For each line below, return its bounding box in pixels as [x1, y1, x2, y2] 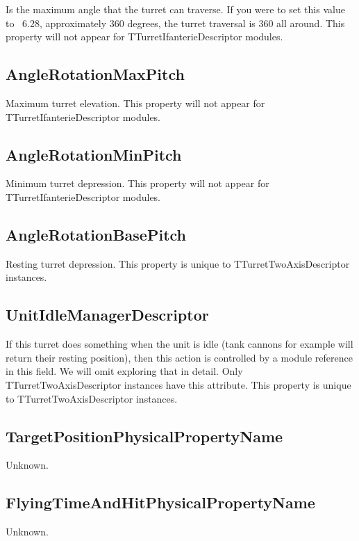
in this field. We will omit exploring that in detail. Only [6, 364, 243, 378]
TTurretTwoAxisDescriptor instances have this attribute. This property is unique [6, 377, 351, 391]
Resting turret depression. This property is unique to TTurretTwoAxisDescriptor [6, 256, 350, 270]
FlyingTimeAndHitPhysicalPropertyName [6, 492, 315, 513]
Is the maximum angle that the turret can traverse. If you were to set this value [6, 2, 345, 16]
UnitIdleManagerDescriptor [6, 304, 209, 325]
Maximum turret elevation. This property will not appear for [6, 95, 265, 110]
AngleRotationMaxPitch [6, 63, 185, 85]
